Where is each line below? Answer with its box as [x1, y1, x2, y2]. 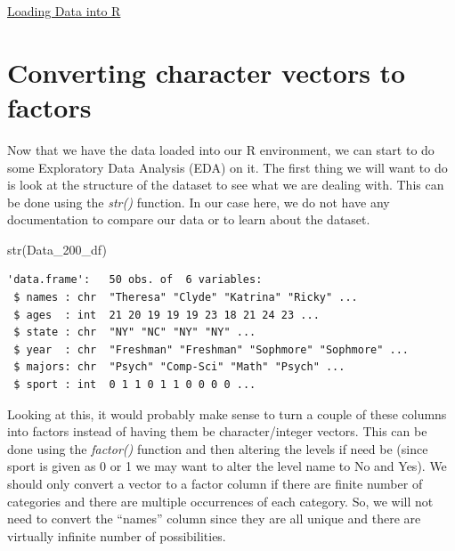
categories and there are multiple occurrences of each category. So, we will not [7, 491, 434, 510]
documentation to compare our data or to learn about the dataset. [7, 210, 370, 229]
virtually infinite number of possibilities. [7, 526, 226, 545]
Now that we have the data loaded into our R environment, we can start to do [7, 140, 435, 158]
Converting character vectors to [7, 53, 406, 90]
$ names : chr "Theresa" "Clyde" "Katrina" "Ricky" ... [13, 291, 358, 304]
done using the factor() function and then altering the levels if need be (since [7, 439, 428, 458]
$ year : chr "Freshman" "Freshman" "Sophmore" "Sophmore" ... [13, 343, 410, 356]
